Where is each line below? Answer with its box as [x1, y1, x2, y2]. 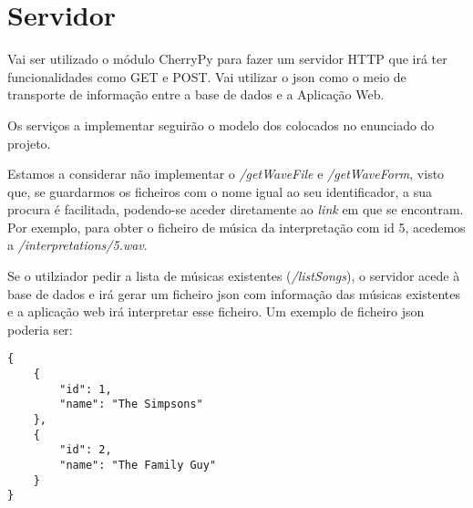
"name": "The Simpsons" [59, 398, 203, 411]
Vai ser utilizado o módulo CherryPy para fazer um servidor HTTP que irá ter [7, 49, 447, 68]
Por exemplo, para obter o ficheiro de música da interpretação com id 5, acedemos [7, 217, 466, 236]
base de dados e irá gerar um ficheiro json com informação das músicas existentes [7, 284, 460, 303]
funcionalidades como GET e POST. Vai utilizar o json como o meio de [7, 67, 406, 86]
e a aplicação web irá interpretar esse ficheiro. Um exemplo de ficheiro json [7, 302, 425, 321]
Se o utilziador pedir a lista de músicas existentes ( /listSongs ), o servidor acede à [7, 266, 460, 285]
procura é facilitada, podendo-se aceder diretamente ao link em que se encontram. [7, 200, 464, 219]
